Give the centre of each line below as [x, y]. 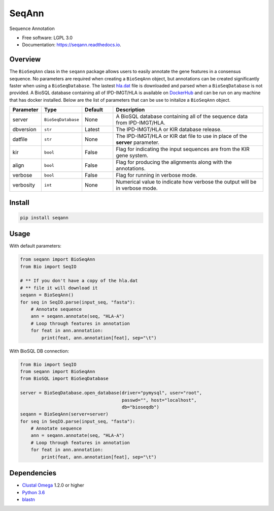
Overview [25, 59]
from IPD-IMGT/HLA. [141, 123]
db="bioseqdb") [140, 407]
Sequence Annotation [32, 28]
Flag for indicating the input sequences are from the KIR [183, 149]
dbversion [24, 130]
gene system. [132, 156]
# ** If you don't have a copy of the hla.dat [79, 281]
